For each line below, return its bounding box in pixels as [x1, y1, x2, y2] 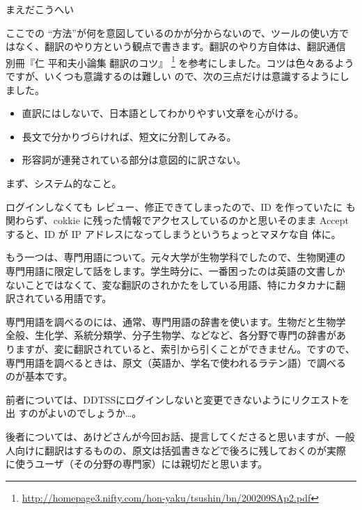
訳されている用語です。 [6, 291, 112, 305]
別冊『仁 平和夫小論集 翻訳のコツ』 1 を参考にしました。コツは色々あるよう [6, 53, 354, 70]
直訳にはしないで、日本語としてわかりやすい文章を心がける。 [22, 106, 304, 120]
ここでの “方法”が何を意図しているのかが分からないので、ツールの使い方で [6, 25, 349, 40]
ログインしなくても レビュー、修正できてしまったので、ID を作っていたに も [6, 199, 356, 214]
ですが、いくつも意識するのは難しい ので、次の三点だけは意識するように [6, 69, 340, 83]
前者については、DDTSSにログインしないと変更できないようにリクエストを [6, 392, 350, 406]
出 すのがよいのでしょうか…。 [6, 406, 142, 420]
